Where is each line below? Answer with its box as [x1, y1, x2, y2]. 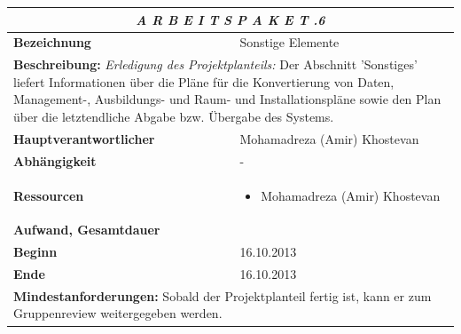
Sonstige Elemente [239, 33, 340, 52]
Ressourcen [13, 186, 84, 204]
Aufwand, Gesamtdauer [13, 220, 160, 239]
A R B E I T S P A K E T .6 [136, 10, 325, 28]
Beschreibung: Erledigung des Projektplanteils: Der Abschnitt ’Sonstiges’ [13, 55, 418, 74]
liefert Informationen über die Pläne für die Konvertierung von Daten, [13, 72, 395, 91]
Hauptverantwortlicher [13, 129, 155, 147]
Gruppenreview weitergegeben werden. [13, 304, 223, 322]
